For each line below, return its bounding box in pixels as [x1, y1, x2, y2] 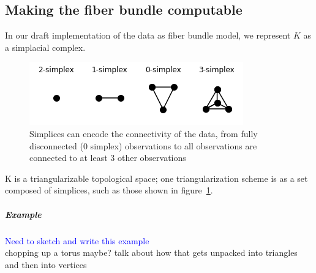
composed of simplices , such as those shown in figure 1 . [5, 184, 213, 196]
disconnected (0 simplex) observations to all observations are [29, 139, 257, 152]
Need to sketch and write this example [5, 234, 149, 247]
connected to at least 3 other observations [29, 151, 186, 164]
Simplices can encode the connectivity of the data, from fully [29, 127, 258, 140]
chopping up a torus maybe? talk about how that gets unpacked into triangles [5, 246, 298, 259]
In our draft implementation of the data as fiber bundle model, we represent [5, 29, 291, 42]
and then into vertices [5, 258, 87, 271]
